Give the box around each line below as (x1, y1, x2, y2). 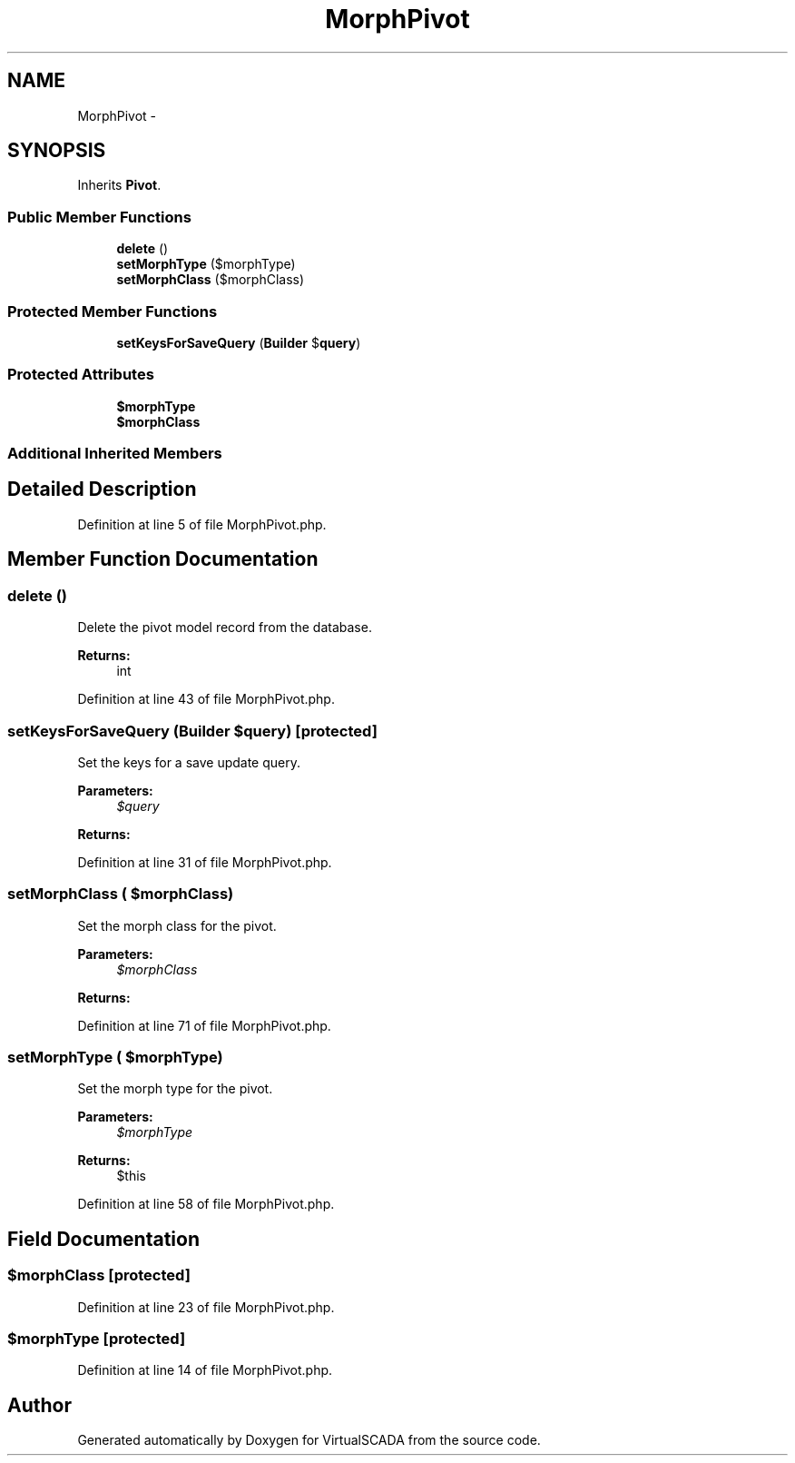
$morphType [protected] (7, 1329, 186, 1348)
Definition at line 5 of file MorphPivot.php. (77, 516, 327, 532)
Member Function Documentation (7, 548, 319, 571)
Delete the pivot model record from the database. (77, 619, 372, 636)
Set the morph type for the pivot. (77, 1081, 273, 1097)
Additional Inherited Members (7, 444, 222, 463)
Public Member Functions (7, 207, 191, 226)
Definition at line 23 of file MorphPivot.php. (77, 1299, 335, 1315)
